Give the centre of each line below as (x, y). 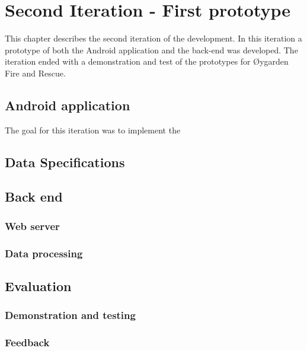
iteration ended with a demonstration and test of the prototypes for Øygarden (147, 61)
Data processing (44, 253)
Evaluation (38, 285)
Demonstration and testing (70, 315)
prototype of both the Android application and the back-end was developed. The (151, 50)
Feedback (27, 342)
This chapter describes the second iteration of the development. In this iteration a (153, 38)
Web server (32, 226)
